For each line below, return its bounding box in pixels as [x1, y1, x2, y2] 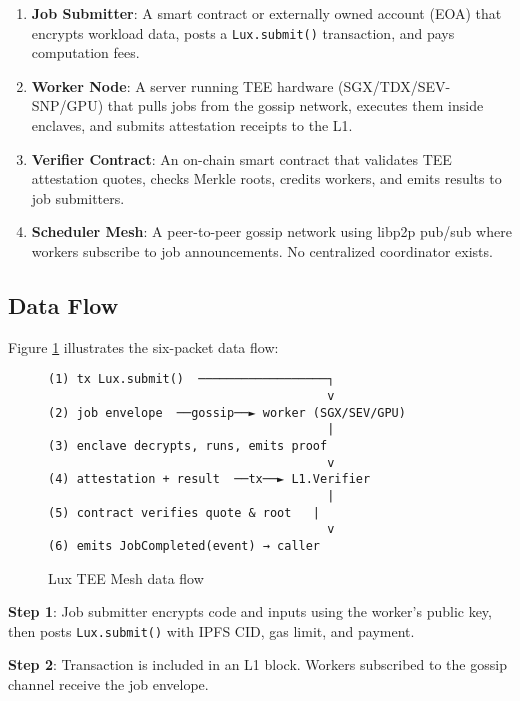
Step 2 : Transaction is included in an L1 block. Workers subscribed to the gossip [8, 654, 507, 675]
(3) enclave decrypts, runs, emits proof [48, 439, 328, 454]
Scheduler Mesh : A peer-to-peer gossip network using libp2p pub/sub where [31, 221, 512, 242]
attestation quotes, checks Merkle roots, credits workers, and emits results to [31, 168, 502, 189]
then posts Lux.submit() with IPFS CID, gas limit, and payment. [8, 620, 415, 641]
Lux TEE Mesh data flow [48, 567, 204, 588]
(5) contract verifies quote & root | [48, 505, 321, 520]
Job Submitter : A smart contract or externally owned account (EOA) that [31, 3, 502, 23]
